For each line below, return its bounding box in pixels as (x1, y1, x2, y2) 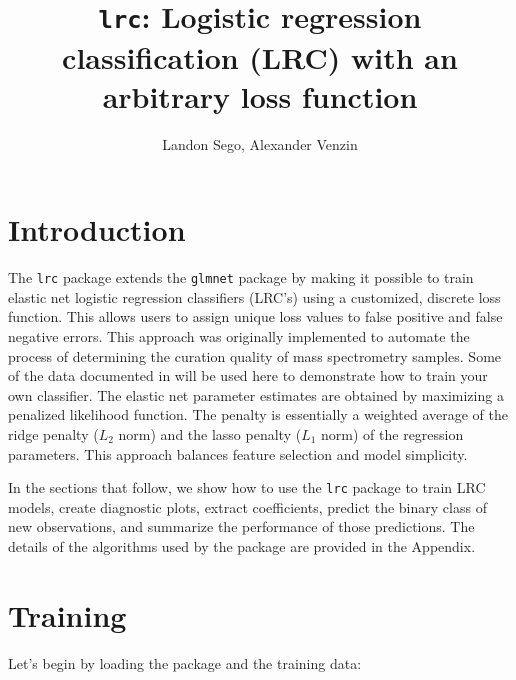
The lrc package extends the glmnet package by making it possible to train (8, 267, 474, 288)
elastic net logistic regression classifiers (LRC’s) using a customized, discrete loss (8, 286, 501, 307)
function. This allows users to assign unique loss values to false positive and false (8, 306, 503, 327)
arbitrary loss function (102, 75, 418, 116)
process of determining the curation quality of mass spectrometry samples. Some (8, 345, 502, 366)
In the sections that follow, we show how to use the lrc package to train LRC (8, 477, 486, 498)
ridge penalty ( (8, 423, 99, 444)
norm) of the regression (321, 423, 464, 444)
